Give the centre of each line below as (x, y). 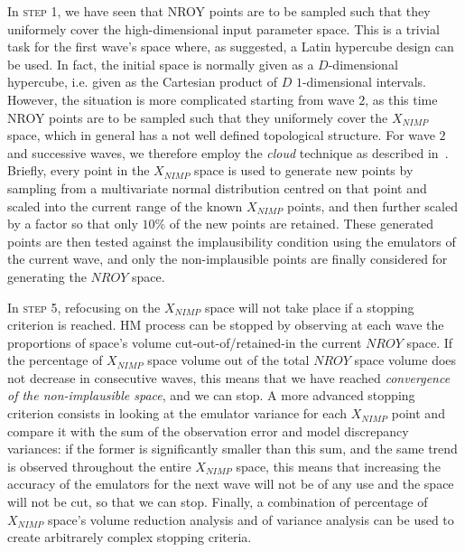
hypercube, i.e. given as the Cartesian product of (142, 82)
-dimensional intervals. (364, 82)
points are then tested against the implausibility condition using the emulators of (232, 241)
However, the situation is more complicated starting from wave (181, 99)
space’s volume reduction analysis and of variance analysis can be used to (251, 519)
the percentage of (55, 360)
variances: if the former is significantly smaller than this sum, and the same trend (232, 449)
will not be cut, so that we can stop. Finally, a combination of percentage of (218, 502)
